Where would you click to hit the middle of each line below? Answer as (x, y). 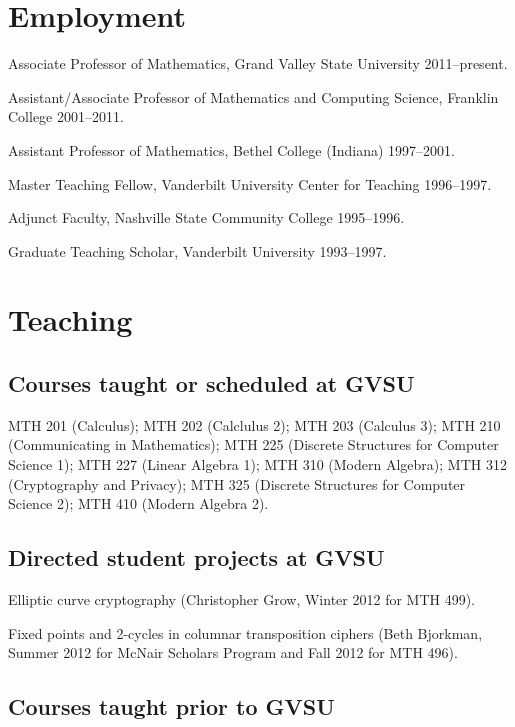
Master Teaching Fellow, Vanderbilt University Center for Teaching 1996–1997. (250, 183)
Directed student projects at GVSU (196, 557)
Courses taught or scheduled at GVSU (211, 383)
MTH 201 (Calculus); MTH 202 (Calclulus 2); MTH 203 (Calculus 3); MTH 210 (254, 424)
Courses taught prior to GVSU (171, 706)
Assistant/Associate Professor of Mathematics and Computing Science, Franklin (253, 96)
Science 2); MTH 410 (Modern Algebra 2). (138, 503)
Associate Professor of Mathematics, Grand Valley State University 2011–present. (258, 63)
